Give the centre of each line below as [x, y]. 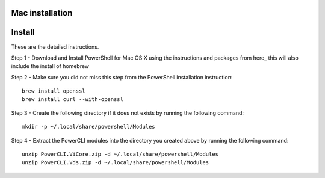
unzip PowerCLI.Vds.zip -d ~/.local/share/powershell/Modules [116, 163]
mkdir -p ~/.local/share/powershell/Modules [89, 127]
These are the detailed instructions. [55, 47]
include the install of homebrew [50, 66]
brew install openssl [54, 91]
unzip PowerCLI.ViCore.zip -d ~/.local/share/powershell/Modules [120, 154]
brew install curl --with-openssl [73, 100]
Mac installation [42, 13]
